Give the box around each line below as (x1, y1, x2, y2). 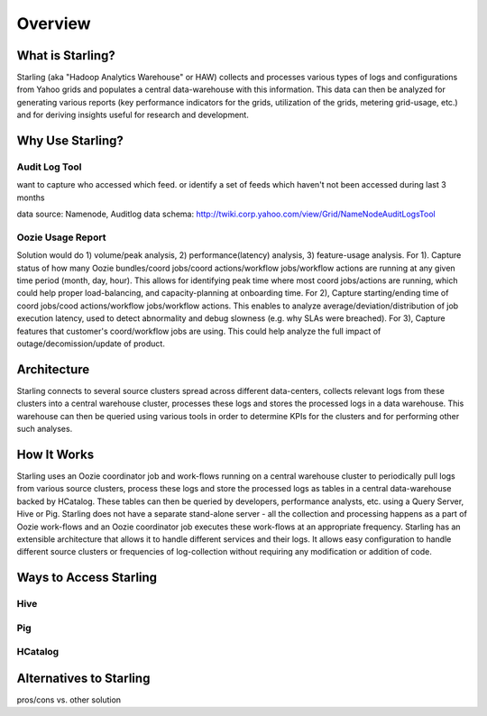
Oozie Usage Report (16, 231, 106, 243)
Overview (16, 14, 91, 33)
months (16, 192, 45, 203)
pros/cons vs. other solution (16, 694, 122, 705)
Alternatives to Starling (16, 670, 151, 685)
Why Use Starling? (16, 133, 124, 149)
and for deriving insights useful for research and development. (16, 109, 250, 121)
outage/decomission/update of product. (16, 338, 166, 349)
